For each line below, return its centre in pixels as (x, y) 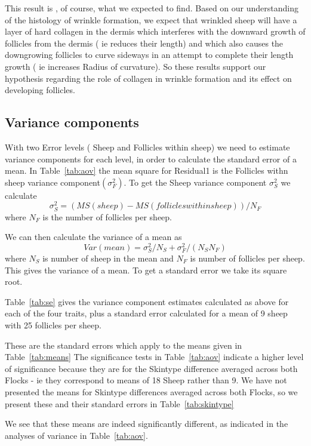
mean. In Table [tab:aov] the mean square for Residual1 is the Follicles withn (147, 170)
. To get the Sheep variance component (195, 182)
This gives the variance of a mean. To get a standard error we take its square (146, 270)
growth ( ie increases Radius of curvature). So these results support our (136, 66)
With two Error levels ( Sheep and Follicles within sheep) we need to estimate (147, 147)
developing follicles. (40, 90)
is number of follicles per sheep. (247, 258)
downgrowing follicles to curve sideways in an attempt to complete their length (149, 55)
